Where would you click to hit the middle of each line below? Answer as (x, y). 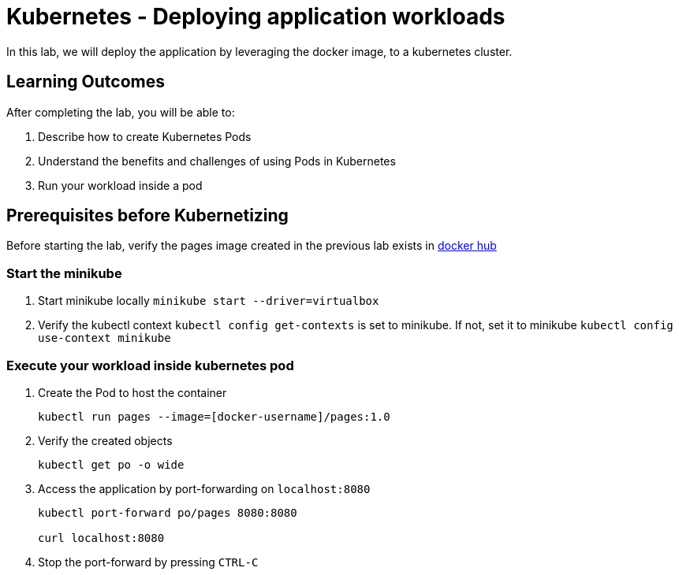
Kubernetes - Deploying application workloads (256, 17)
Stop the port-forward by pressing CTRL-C (148, 562)
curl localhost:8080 (101, 538)
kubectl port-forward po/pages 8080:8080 (168, 512)
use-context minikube (104, 338)
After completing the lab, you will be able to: (121, 112)
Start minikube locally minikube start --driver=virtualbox (209, 301)
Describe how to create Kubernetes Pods (145, 136)
